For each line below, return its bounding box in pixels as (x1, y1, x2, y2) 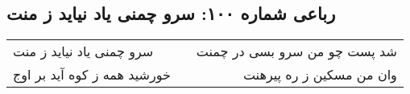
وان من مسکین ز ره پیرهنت (242, 65, 397, 84)
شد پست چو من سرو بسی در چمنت (196, 42, 397, 61)
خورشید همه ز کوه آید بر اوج (13, 65, 171, 84)
